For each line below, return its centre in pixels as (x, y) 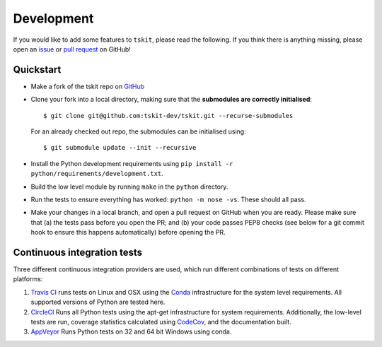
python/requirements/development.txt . (97, 174)
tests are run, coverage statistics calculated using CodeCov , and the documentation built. (161, 322)
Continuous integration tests (78, 252)
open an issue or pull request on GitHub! (72, 49)
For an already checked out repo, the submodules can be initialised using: (139, 131)
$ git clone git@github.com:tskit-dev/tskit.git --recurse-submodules (168, 116)
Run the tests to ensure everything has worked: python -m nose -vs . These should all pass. (169, 199)
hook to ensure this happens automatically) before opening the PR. (128, 233)
